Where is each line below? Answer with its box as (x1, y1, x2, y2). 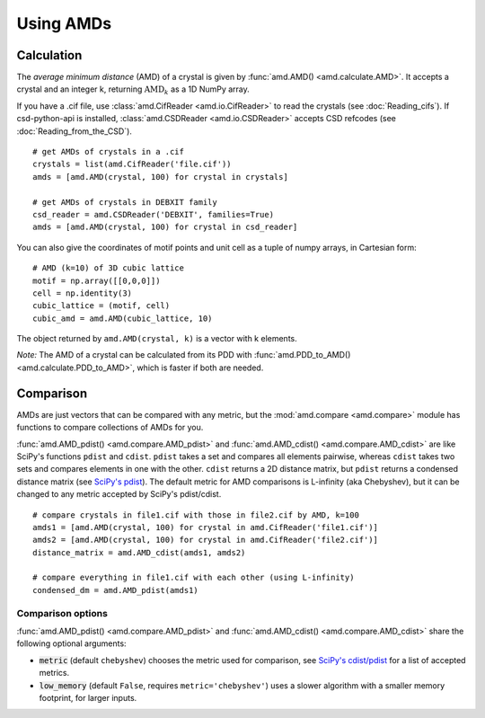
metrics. (39, 668, 70, 678)
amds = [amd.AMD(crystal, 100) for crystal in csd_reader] (32, 222, 298, 233)
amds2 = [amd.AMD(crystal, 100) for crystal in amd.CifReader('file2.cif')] (32, 535, 379, 545)
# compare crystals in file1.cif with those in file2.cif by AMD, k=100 (32, 510, 359, 520)
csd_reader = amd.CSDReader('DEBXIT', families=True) (32, 209, 274, 219)
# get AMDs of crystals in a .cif (32, 146, 184, 157)
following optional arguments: (16, 638, 127, 649)
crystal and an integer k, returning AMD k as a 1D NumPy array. (16, 84, 251, 97)
